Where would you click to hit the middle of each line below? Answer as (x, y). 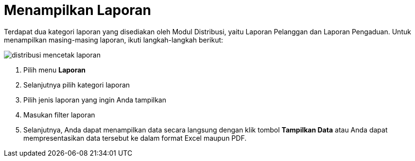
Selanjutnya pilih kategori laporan (77, 85)
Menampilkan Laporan (78, 10)
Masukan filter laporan (59, 115)
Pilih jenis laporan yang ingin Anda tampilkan (95, 100)
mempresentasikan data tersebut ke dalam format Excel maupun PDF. (135, 138)
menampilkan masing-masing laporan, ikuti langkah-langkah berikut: (114, 40)
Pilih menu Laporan (55, 70)
